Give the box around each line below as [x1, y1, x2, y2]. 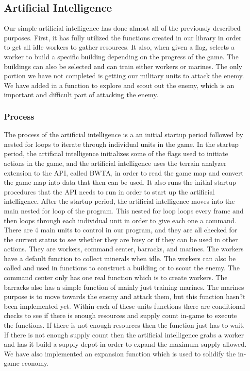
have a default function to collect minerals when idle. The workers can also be [4, 253, 236, 263]
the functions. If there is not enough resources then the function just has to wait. [4, 320, 245, 330]
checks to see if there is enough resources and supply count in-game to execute [4, 310, 237, 320]
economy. [21, 358, 49, 368]
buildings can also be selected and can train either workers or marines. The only [4, 61, 242, 71]
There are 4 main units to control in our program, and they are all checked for [4, 225, 237, 235]
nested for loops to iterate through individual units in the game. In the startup [4, 139, 239, 149]
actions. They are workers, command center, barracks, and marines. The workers [4, 244, 244, 254]
